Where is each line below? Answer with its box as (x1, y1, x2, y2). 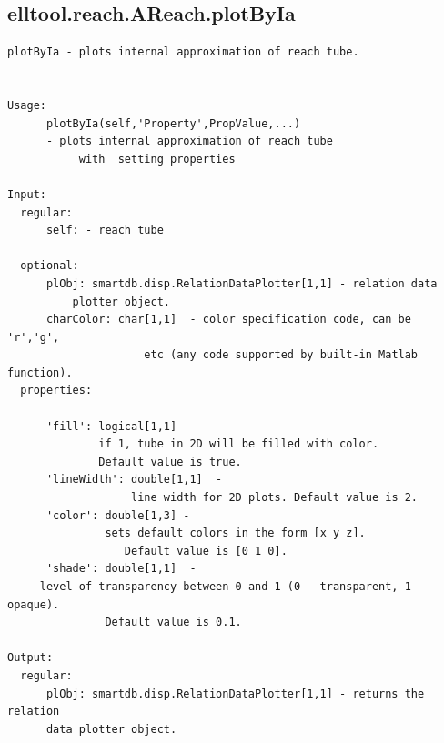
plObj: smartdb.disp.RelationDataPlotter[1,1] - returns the (45, 687, 425, 700)
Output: (7, 651, 54, 665)
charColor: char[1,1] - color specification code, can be (45, 313, 411, 326)
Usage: (7, 98, 46, 112)
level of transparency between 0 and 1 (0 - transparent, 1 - (39, 580, 425, 594)
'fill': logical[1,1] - (45, 419, 197, 433)
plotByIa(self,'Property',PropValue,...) (45, 116, 301, 130)
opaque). (7, 597, 60, 611)
